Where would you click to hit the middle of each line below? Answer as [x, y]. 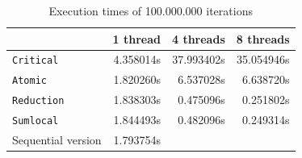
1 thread [136, 38]
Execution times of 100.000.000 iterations [151, 10]
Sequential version [57, 140]
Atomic [29, 81]
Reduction [38, 101]
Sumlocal [36, 121]
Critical [36, 61]
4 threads [198, 38]
